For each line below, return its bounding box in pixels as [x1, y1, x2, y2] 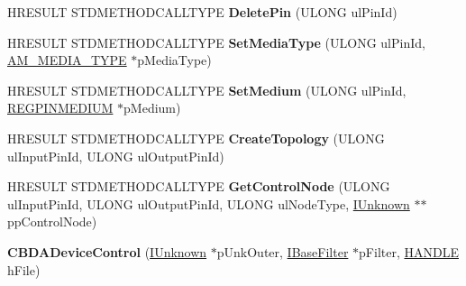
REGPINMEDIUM [7, 98, 114, 117]
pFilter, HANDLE [359, 242, 459, 261]
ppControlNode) [7, 212, 97, 231]
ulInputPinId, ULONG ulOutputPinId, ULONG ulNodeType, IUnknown [7, 194, 410, 213]
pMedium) [123, 98, 181, 117]
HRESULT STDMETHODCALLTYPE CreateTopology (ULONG [7, 128, 385, 147]
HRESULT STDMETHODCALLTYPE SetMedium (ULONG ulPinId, [7, 80, 407, 99]
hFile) [7, 260, 41, 279]
